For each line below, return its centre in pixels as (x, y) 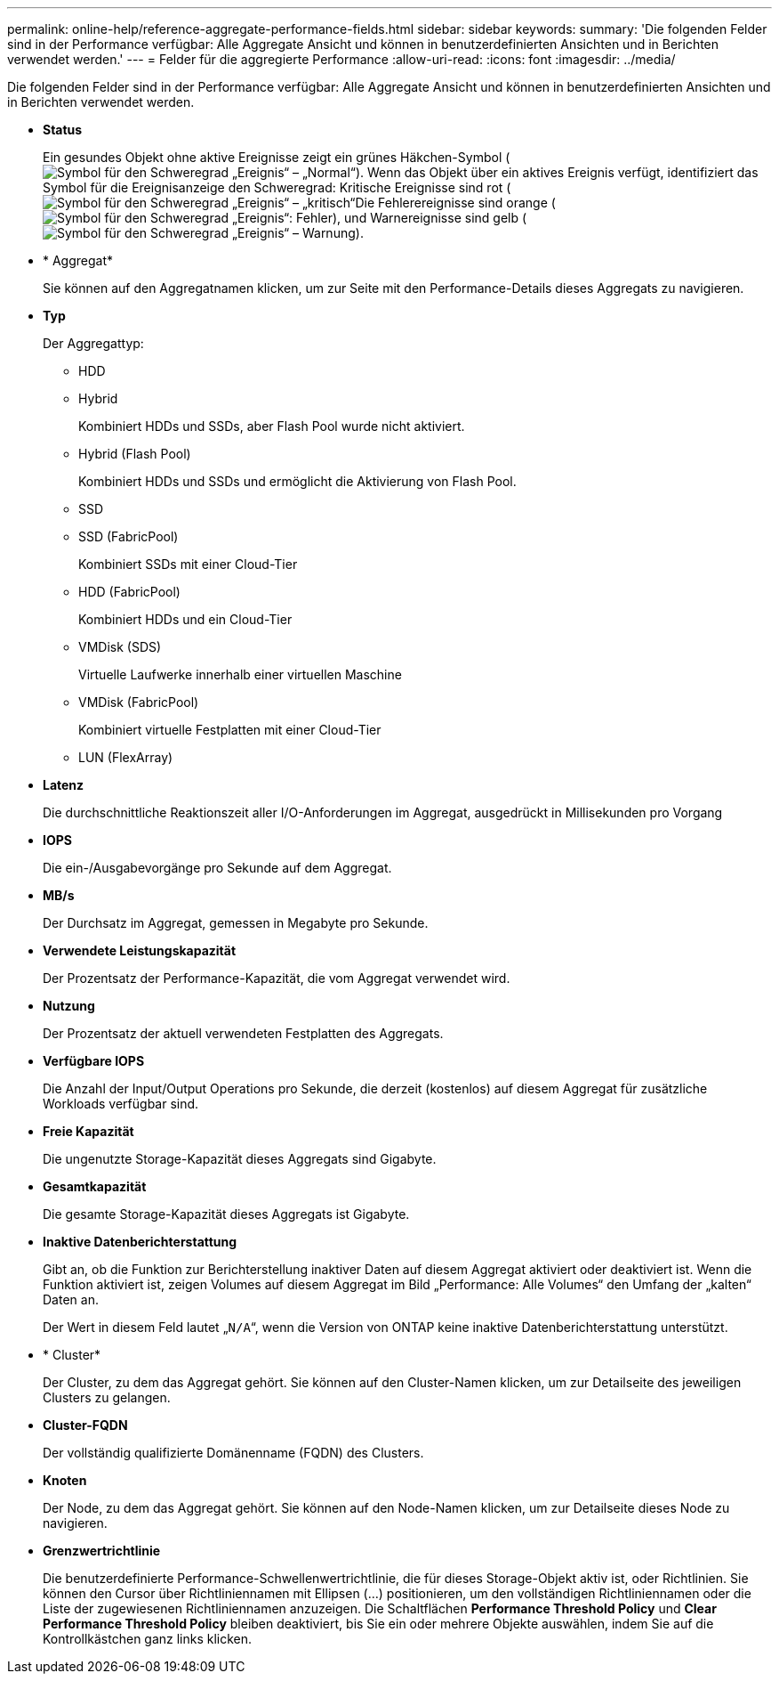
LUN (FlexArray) (126, 757)
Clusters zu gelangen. (107, 1397)
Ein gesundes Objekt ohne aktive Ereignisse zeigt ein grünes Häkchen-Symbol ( (277, 157)
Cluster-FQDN (85, 1425)
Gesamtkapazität (95, 1186)
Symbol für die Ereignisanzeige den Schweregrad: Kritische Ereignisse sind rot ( (277, 187)
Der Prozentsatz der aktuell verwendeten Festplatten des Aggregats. (243, 1033)
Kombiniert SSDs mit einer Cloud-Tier (188, 564)
